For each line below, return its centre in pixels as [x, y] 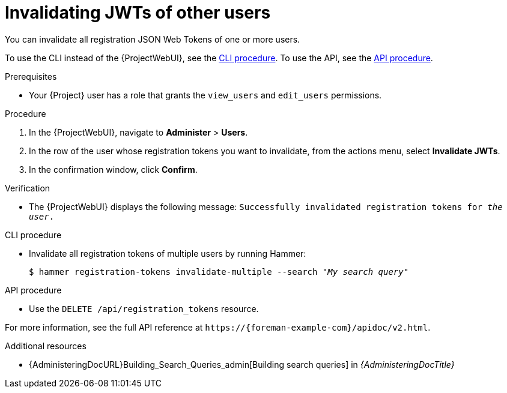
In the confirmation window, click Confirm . [113, 169]
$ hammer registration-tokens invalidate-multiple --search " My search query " [219, 271]
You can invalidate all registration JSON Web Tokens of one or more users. [153, 39]
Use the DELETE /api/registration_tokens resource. [144, 308]
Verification [28, 188]
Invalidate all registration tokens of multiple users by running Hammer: [168, 253]
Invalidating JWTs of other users [138, 13]
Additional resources [46, 346]
